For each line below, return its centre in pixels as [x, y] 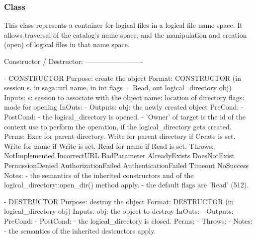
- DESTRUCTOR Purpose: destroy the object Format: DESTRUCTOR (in [119, 201]
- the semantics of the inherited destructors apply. [80, 230]
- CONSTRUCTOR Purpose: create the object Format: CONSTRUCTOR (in [123, 78]
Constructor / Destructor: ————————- [74, 61]
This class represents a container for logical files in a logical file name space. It [123, 25]
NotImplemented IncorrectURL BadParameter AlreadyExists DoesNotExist [119, 155]
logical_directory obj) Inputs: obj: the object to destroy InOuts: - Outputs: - [121, 211]
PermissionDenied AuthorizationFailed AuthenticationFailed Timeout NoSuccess [126, 165]
